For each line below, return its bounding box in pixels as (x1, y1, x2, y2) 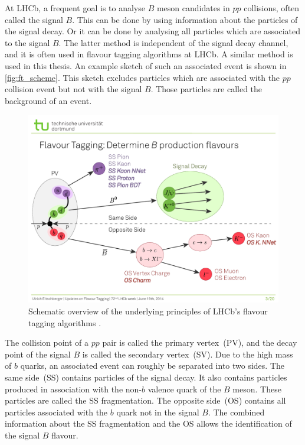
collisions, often (244, 2, 300, 14)
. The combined (208, 405, 265, 418)
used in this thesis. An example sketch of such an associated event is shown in (5, 59, 287, 72)
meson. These (232, 382, 281, 395)
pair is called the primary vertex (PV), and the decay (102, 336, 297, 349)
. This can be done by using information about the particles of (72, 13, 298, 25)
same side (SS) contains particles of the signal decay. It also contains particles (5, 371, 287, 383)
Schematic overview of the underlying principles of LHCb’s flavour (28, 304, 268, 317)
